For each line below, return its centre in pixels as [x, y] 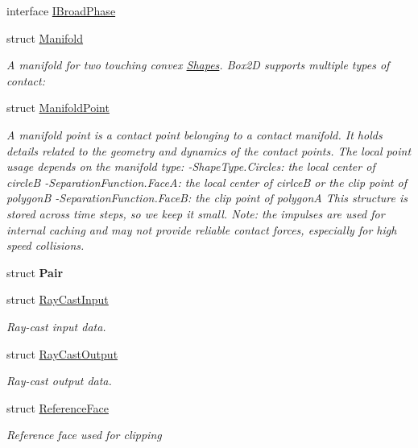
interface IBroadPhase [61, 10]
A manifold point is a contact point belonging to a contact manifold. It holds [195, 134]
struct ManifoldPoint [58, 108]
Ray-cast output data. [59, 381]
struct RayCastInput [58, 299]
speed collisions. [46, 245]
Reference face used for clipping [84, 435]
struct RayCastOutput [62, 353]
